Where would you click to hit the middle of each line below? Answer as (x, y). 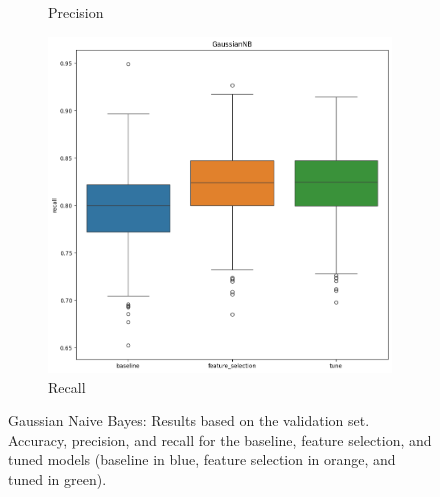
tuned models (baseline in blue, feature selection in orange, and (202, 459)
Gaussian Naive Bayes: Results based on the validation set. (189, 420)
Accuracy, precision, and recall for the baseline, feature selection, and (220, 439)
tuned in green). (57, 478)
